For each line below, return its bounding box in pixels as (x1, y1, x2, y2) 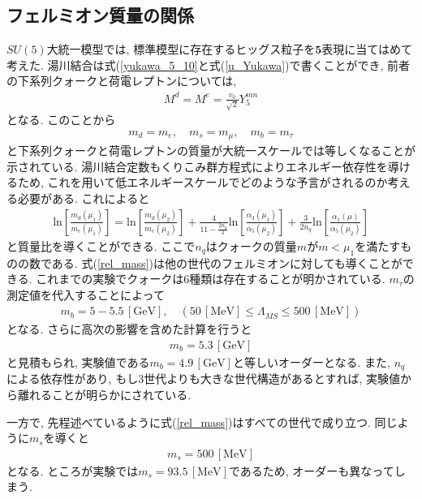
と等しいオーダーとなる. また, (232, 353, 390, 370)
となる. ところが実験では (6, 462, 139, 479)
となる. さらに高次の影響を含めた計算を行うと (6, 320, 252, 338)
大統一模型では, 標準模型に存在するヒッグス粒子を (46, 41, 316, 58)
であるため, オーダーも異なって (228, 462, 394, 479)
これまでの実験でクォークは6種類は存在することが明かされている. (36, 270, 385, 287)
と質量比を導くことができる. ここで (6, 237, 196, 254)
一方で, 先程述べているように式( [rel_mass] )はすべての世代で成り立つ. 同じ (6, 413, 398, 430)
